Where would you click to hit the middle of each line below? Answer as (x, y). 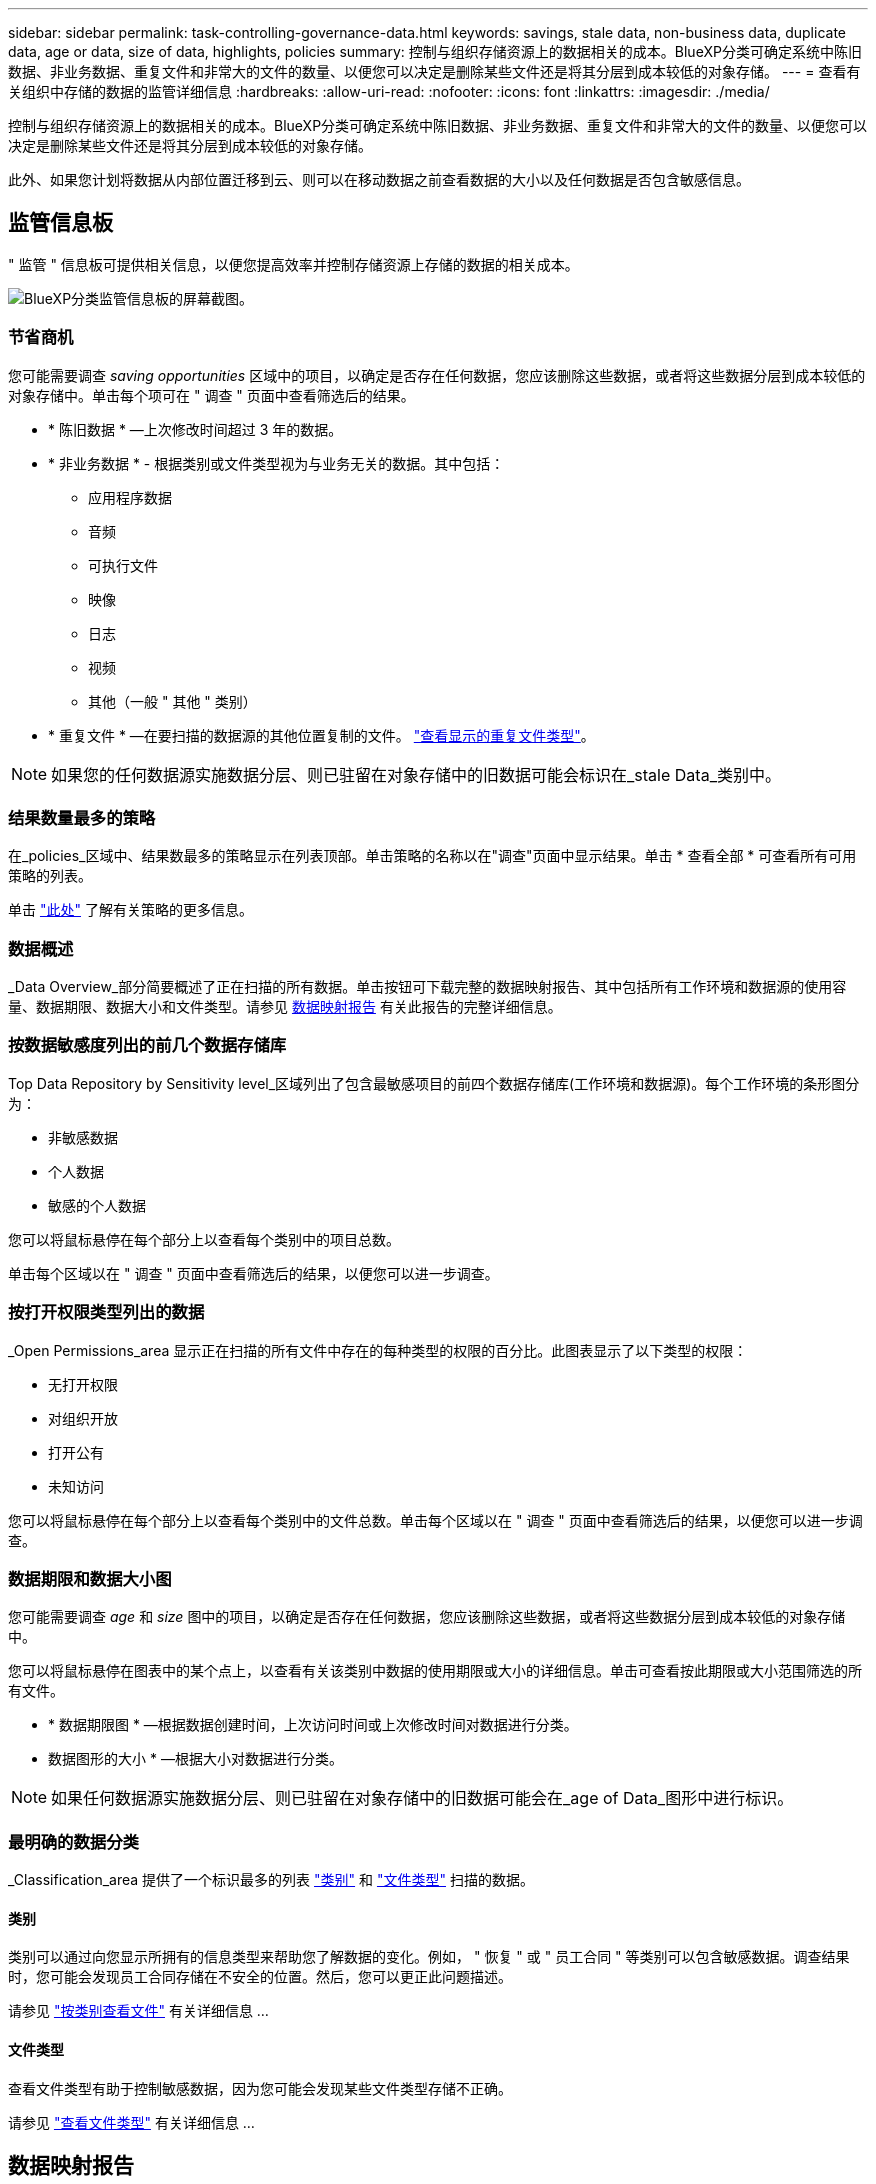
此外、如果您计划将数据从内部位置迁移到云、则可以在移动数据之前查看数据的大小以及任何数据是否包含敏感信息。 (379, 179)
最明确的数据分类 (73, 1841)
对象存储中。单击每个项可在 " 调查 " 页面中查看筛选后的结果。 (211, 395)
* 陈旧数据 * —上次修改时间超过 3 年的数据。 (195, 429)
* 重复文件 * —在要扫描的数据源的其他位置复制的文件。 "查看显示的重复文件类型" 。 (321, 735)
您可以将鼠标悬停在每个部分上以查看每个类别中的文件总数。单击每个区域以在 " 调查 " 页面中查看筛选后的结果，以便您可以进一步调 (435, 1520)
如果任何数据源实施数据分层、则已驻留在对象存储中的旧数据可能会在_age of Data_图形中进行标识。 (422, 1798)
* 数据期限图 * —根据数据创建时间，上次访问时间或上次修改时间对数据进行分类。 (313, 1725)
